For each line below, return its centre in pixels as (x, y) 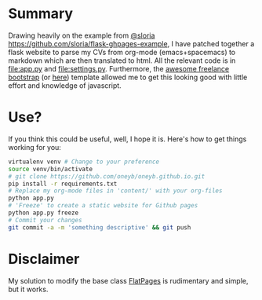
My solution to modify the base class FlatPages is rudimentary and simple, (128, 280)
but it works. (28, 289)
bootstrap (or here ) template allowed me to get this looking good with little (128, 77)
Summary (40, 14)
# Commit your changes (45, 220)
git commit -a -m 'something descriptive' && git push (100, 227)
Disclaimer (44, 259)
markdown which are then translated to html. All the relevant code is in (122, 60)
